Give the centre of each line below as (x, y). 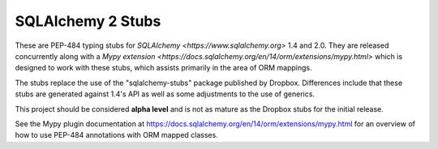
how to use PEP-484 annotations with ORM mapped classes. (116, 135)
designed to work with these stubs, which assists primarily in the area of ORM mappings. (163, 68)
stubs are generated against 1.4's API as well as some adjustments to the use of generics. (165, 94)
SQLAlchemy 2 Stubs (88, 21)
